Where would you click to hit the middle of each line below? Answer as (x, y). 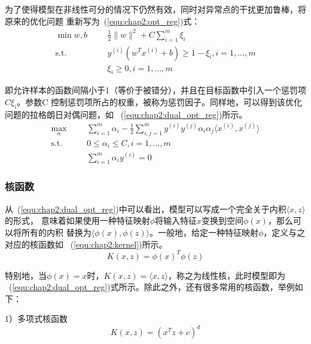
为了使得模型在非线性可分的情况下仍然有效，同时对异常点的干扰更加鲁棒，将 (155, 9)
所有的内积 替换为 (56, 232)
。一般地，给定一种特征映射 (204, 232)
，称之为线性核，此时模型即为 (226, 275)
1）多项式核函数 (36, 319)
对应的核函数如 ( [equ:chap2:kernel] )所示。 (86, 244)
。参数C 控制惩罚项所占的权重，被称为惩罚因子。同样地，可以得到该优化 (160, 101)
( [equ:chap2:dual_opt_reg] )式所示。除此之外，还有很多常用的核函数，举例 (152, 287)
